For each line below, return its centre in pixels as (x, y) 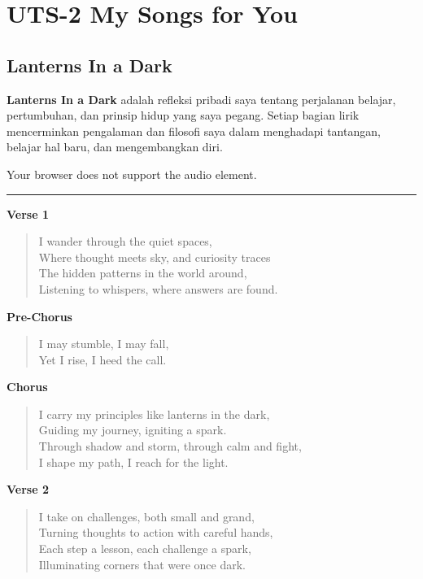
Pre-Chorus (39, 316)
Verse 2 (28, 489)
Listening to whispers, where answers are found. (158, 288)
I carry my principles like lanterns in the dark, (154, 414)
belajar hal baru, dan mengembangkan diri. (115, 147)
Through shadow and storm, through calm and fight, (170, 446)
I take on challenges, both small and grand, (146, 516)
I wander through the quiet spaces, (125, 241)
